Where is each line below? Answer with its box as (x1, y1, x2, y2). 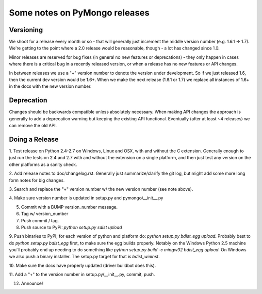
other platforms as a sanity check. (9, 162, 77, 167)
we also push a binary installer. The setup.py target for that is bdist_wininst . (9, 254, 160, 260)
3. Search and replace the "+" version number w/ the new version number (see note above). (9, 186, 194, 192)
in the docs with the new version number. (9, 83, 92, 89)
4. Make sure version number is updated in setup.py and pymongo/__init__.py (9, 195, 164, 201)
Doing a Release (9, 135, 59, 143)
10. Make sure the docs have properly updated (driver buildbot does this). (9, 262, 156, 268)
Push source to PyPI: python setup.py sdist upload (21, 224, 122, 230)
